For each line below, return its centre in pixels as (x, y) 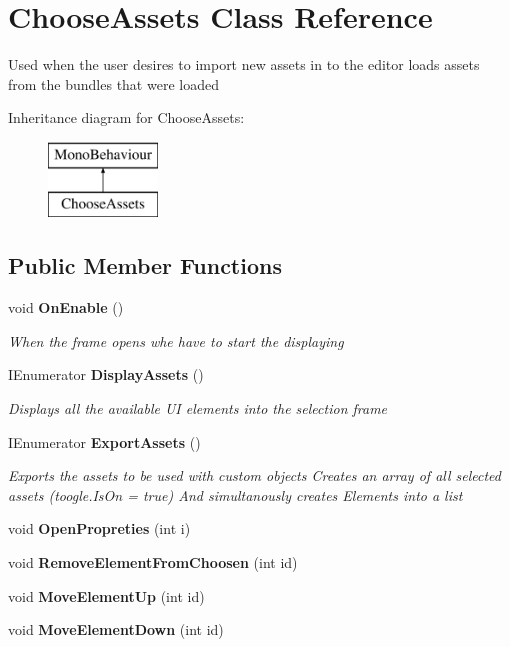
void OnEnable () (66, 307)
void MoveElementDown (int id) (116, 629)
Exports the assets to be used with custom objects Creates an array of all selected (254, 475)
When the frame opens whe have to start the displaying (176, 340)
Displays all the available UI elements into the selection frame (198, 408)
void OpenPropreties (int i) (99, 528)
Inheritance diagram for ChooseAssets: (126, 117)
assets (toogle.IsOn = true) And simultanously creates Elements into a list (235, 494)
